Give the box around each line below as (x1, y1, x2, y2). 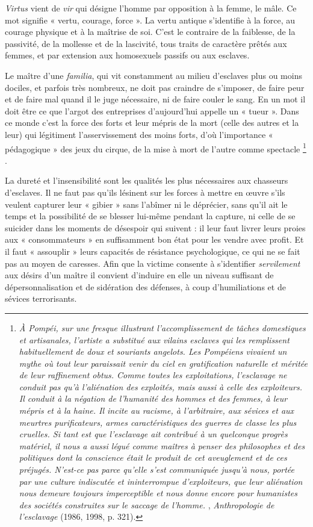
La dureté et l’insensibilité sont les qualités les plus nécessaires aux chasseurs (5, 174, 288, 187)
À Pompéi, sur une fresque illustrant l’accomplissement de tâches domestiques (19, 321, 306, 334)
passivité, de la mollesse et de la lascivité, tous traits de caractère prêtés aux (5, 37, 287, 49)
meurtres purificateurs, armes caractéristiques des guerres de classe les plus (19, 416, 297, 428)
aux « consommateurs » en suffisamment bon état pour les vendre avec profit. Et (5, 233, 304, 246)
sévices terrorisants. (5, 292, 77, 305)
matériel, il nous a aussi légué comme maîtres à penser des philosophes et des (19, 439, 305, 452)
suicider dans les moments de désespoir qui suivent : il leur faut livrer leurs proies (5, 221, 306, 234)
